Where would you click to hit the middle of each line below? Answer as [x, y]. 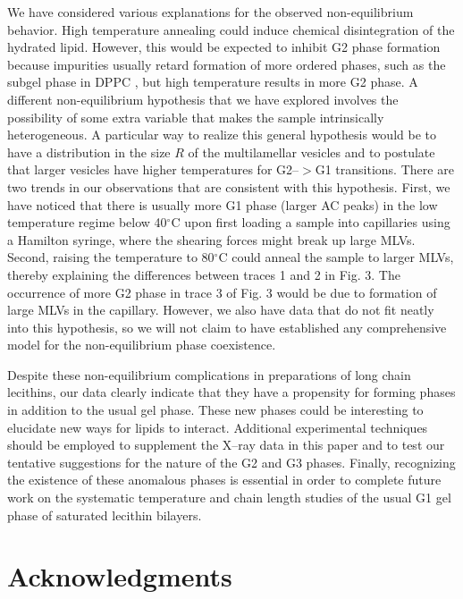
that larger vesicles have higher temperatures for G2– [153, 169]
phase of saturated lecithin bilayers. [105, 515]
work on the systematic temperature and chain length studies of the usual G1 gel [229, 498]
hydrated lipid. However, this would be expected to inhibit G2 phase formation [224, 47]
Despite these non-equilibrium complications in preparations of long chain [209, 374]
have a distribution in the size [89, 152]
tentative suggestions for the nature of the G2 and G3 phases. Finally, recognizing [231, 462]
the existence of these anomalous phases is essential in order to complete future [224, 480]
